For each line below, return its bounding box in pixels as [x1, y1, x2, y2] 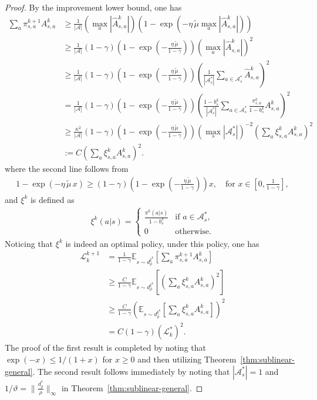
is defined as [30, 193, 75, 205]
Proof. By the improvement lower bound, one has [5, 1, 182, 13]
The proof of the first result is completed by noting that [5, 341, 206, 354]
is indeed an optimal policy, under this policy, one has [65, 237, 259, 249]
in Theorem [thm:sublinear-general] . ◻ [61, 381, 203, 394]
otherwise [175, 228, 210, 236]
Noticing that [5, 237, 53, 249]
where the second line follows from [5, 162, 129, 175]
